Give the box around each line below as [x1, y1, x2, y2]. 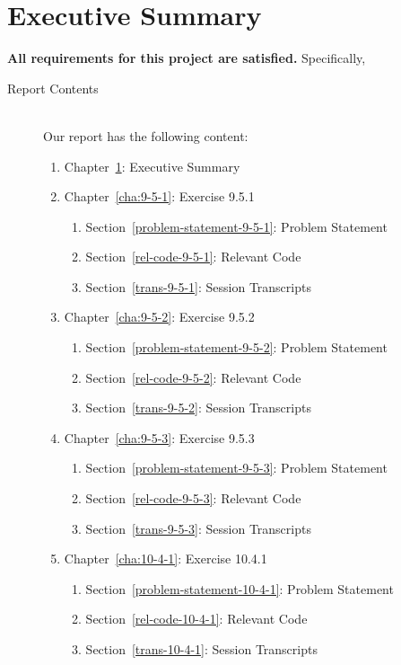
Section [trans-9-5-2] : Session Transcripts [85, 398, 311, 417]
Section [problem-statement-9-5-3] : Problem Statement [85, 458, 388, 477]
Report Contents [7, 78, 99, 97]
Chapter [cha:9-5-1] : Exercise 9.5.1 [64, 187, 255, 206]
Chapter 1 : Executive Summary [64, 156, 240, 175]
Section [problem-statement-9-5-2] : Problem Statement [85, 338, 388, 357]
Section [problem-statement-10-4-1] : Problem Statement [85, 579, 394, 598]
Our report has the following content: [43, 126, 248, 145]
